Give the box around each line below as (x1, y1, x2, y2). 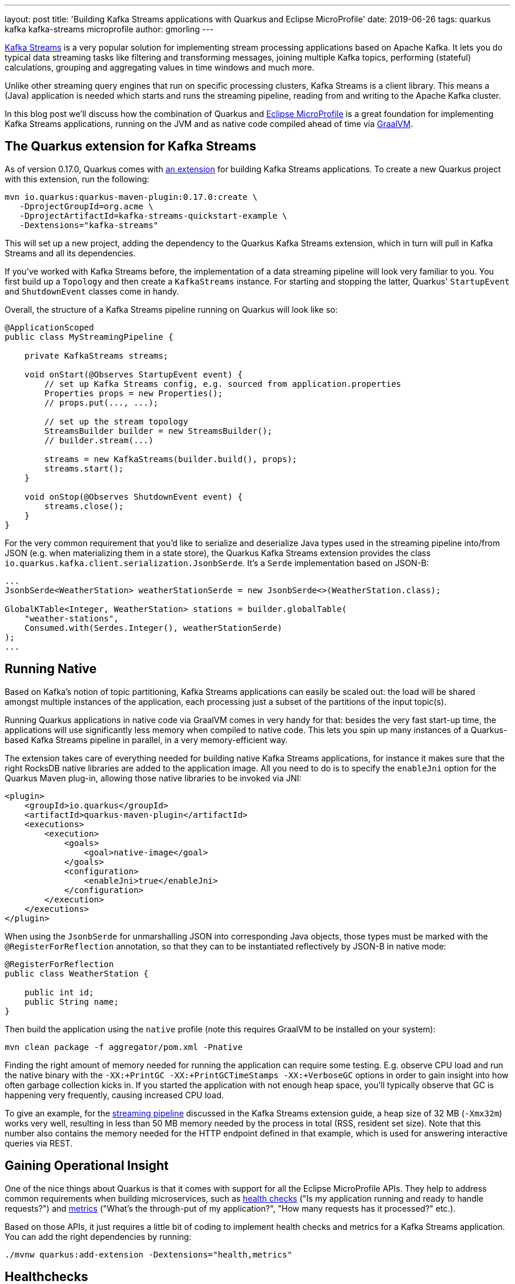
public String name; (24, 997, 119, 1007)
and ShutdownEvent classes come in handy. (5, 286, 179, 296)
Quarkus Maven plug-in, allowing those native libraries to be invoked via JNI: (5, 773, 302, 783)
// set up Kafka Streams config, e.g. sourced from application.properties (44, 379, 402, 389)
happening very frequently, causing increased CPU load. (5, 1089, 224, 1100)
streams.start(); (44, 463, 124, 473)
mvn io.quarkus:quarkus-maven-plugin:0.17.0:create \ (5, 192, 257, 202)
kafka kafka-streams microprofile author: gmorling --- (5, 24, 214, 34)
